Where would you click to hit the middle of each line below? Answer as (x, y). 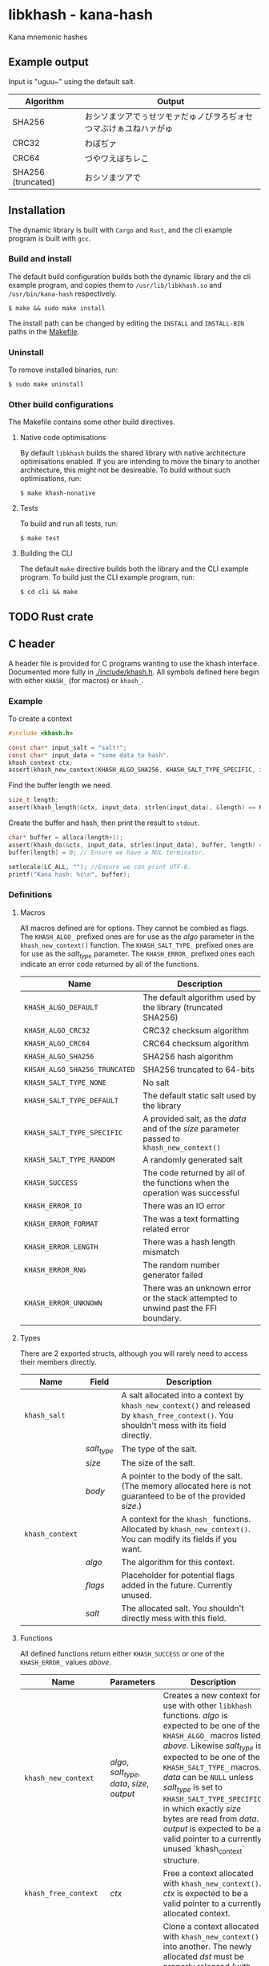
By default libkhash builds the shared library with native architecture (133, 453)
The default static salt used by (200, 1095)
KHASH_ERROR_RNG (55, 1270)
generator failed (173, 1275)
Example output (49, 62)
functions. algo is (195, 1715)
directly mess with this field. (174, 1618)
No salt (156, 1082)
